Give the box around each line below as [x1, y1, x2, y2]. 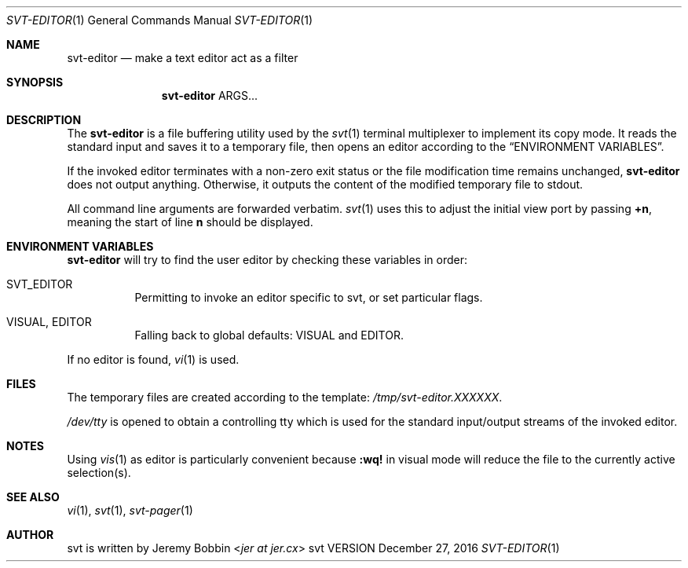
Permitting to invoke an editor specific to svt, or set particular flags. [134, 291, 483, 304]
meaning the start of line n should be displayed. [67, 215, 313, 229]
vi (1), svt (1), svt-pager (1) [67, 504, 193, 517]
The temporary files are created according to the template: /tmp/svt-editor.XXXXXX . [67, 390, 503, 404]
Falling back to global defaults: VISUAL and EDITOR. [134, 328, 404, 342]
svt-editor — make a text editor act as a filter [67, 51, 298, 64]
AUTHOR [6, 528, 54, 541]
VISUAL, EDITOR [6, 315, 92, 328]
